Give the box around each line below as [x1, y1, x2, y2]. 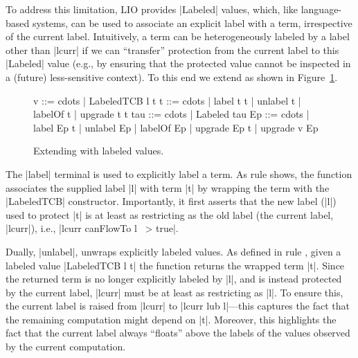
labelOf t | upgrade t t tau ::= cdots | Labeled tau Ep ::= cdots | [33, 107, 310, 121]
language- [301, 2, 342, 16]
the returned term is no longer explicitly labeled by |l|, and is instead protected [6, 271, 342, 286]
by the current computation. [6, 339, 126, 354]
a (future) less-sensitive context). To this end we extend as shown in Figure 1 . [6, 69, 338, 84]
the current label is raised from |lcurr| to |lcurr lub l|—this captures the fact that [6, 298, 350, 313]
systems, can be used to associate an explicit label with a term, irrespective [32, 15, 352, 30]
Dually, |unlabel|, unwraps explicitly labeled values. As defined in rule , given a [6, 244, 341, 258]
